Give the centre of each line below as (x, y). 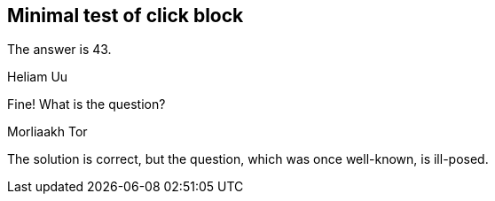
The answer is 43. (59, 50)
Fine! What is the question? (86, 104)
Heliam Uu (38, 77)
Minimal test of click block (126, 15)
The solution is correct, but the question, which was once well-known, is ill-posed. (248, 159)
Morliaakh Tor (47, 132)
